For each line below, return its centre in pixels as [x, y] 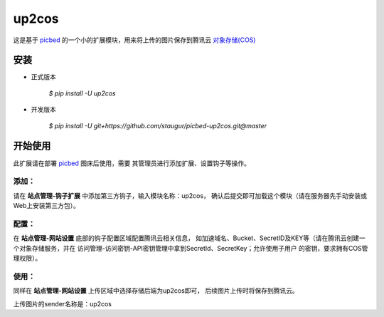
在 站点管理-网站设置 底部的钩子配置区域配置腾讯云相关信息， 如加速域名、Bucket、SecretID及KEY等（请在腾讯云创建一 [190, 238]
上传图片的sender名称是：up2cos [62, 303]
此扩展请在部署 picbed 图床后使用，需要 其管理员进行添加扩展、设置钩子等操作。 [132, 163]
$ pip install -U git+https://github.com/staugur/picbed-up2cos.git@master [158, 125]
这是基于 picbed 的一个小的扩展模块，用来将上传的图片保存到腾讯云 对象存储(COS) [134, 40]
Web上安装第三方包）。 [46, 206]
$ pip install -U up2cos [82, 93]
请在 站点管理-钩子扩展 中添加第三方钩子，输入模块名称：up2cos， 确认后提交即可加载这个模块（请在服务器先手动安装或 [190, 195]
